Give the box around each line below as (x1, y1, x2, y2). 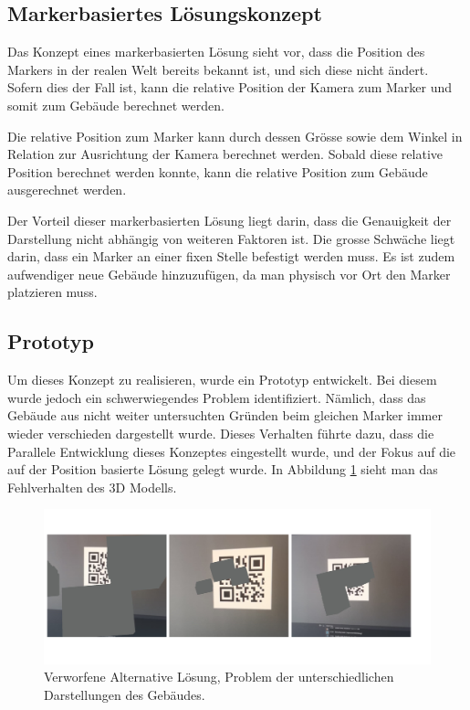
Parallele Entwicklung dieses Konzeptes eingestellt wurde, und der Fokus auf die (7, 441, 456, 461)
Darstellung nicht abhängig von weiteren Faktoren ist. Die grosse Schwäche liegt (7, 228, 455, 248)
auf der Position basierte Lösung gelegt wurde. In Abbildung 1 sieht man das (7, 460, 438, 479)
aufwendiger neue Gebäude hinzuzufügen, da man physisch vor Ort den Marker (7, 264, 451, 283)
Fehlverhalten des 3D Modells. (7, 477, 177, 496)
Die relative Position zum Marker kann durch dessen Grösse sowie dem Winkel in (7, 126, 463, 145)
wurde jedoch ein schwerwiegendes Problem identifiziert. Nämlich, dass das (7, 387, 426, 407)
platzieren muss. (7, 282, 98, 302)
